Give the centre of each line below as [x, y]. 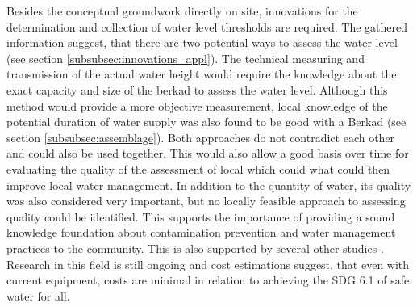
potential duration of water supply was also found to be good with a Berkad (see [206, 122]
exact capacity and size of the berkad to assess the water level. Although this [197, 89]
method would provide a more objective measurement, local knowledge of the [197, 105]
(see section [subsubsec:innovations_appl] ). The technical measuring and [186, 58]
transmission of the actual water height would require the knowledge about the [202, 74]
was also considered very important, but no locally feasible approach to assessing [206, 201]
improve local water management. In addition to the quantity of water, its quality [209, 185]
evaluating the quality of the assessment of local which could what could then [198, 168]
